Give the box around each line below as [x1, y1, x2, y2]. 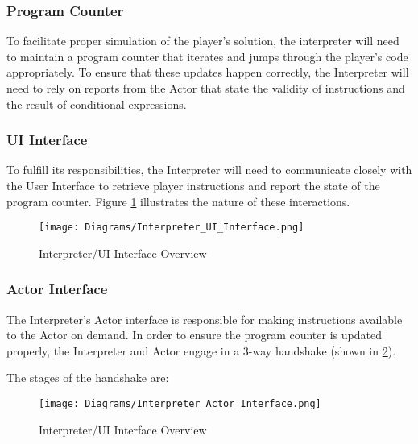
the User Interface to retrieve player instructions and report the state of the [6, 177, 380, 193]
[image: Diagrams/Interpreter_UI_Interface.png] [39, 222, 304, 234]
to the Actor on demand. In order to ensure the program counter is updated [6, 326, 382, 343]
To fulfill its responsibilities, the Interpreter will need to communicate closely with [6, 161, 412, 178]
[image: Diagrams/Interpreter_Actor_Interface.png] [39, 398, 321, 410]
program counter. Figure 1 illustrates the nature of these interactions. [6, 193, 350, 210]
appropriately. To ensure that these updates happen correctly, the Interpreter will [6, 64, 409, 81]
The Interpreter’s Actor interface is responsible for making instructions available [6, 310, 403, 327]
